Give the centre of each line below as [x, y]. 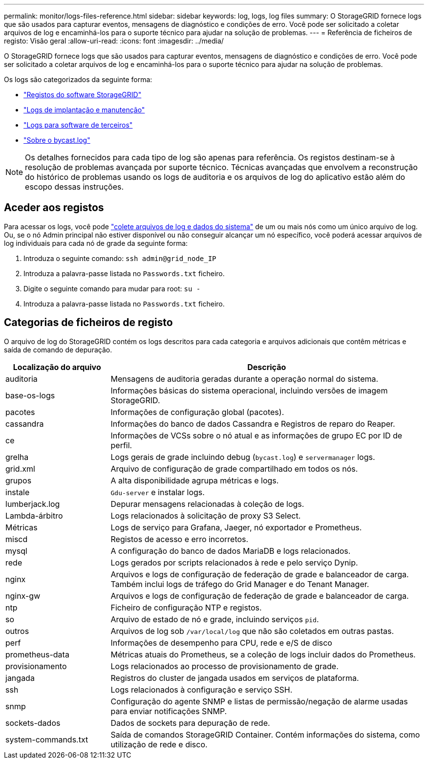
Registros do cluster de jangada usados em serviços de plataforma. [235, 678]
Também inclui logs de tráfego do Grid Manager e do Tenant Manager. [240, 584]
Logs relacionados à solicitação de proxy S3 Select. [206, 515]
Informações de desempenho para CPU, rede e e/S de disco [221, 643]
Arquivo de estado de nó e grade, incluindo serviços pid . [215, 619]
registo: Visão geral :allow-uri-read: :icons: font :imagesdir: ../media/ [114, 41]
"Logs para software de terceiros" [78, 125]
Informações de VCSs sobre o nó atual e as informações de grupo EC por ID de [257, 435]
